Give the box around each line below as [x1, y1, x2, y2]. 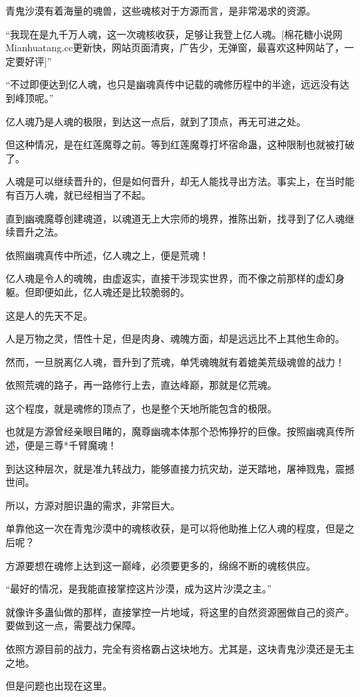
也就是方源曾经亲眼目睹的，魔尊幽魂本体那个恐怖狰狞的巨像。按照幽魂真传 [6, 424, 345, 439]
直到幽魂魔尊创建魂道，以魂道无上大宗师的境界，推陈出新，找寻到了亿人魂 [6, 211, 345, 225]
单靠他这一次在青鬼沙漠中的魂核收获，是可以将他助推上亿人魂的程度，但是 [6, 521, 345, 536]
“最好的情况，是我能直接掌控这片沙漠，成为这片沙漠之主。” [6, 581, 272, 596]
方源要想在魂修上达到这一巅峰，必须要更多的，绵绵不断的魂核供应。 [6, 558, 316, 572]
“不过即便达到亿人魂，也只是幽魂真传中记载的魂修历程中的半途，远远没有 [6, 77, 340, 91]
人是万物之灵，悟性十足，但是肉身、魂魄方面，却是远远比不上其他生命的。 [6, 331, 345, 346]
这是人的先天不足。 [6, 308, 93, 322]
